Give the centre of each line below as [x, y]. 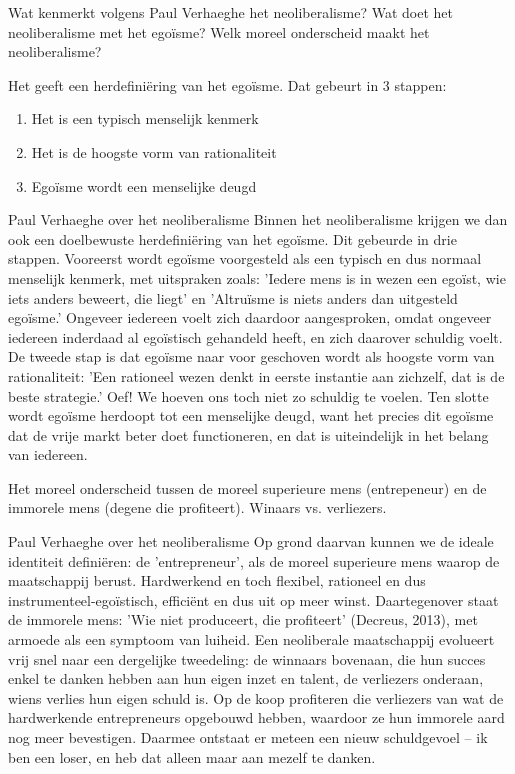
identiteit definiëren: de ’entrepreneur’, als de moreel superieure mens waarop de [254, 560]
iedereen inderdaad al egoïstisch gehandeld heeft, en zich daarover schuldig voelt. [255, 336]
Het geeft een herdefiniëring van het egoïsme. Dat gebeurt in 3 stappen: [227, 84]
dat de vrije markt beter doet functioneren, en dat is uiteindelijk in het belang [248, 434]
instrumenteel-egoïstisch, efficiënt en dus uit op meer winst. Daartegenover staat [253, 599]
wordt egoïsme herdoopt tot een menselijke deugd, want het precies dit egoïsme [251, 415]
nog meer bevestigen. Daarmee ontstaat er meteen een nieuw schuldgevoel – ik [248, 737]
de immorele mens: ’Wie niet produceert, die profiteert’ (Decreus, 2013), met [243, 619]
